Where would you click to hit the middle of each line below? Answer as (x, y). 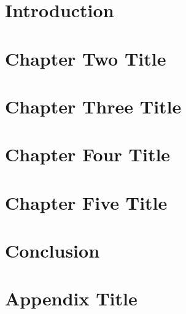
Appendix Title (71, 298)
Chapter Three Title (93, 106)
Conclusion (52, 251)
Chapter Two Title (86, 58)
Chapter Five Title (86, 202)
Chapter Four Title (88, 154)
